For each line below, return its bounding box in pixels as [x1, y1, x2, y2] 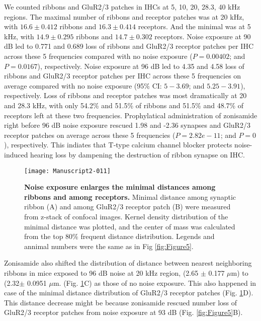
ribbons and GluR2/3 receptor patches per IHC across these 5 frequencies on [4, 70, 241, 81]
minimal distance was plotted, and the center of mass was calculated [24, 221, 235, 231]
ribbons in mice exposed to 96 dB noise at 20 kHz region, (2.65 [4, 267, 199, 278]
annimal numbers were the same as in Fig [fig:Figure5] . [24, 240, 194, 251]
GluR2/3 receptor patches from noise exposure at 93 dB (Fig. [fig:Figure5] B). [4, 307, 243, 317]
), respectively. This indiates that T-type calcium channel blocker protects [4, 139, 232, 150]
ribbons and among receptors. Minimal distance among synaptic [24, 191, 236, 202]
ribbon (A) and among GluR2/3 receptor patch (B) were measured [24, 201, 231, 212]
